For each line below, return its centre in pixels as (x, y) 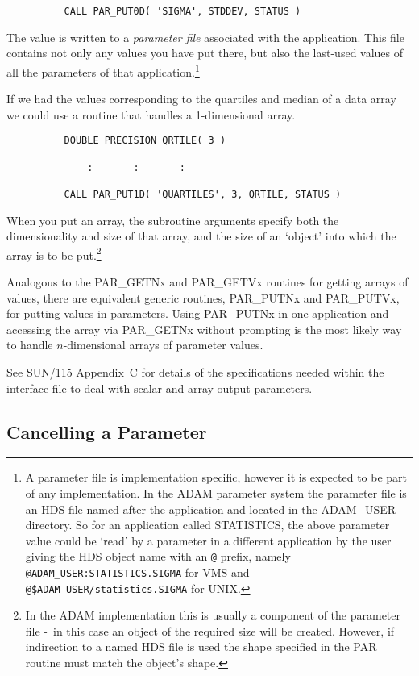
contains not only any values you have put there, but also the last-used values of (205, 53)
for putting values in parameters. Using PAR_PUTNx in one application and (198, 313)
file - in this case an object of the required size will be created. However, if (210, 630)
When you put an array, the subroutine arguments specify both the (173, 220)
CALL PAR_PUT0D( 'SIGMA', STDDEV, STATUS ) (183, 11)
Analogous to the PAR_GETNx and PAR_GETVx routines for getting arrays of (207, 282)
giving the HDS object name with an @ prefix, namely (158, 556)
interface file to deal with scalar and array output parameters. (160, 388)
